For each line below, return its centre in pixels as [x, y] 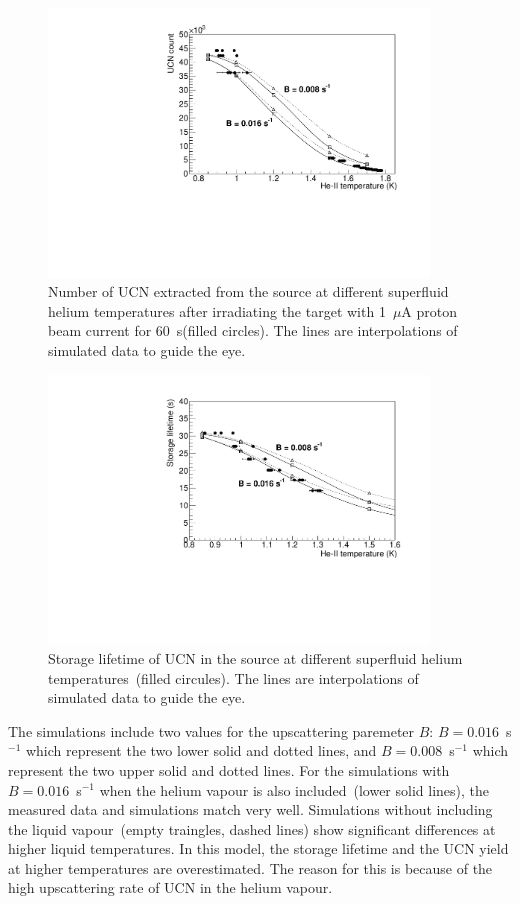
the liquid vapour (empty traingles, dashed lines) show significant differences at [252, 828]
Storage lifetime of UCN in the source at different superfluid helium [255, 657]
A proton [429, 310]
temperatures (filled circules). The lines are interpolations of [233, 677]
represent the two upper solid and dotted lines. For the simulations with [229, 769]
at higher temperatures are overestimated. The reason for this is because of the [250, 867]
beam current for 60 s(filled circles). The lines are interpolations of [253, 330]
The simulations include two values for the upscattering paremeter [211, 730]
